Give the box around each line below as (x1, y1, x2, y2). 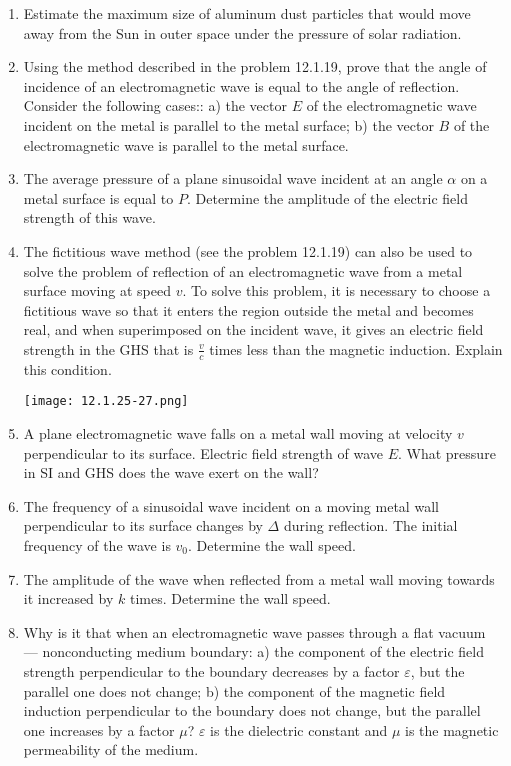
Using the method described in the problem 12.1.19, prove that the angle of (23, 56, 487, 77)
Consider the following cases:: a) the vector (23, 95, 287, 116)
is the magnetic (405, 719, 499, 740)
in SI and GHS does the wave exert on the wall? (23, 462, 319, 483)
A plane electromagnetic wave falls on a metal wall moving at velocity (23, 422, 453, 443)
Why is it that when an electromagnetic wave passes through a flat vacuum (23, 621, 486, 642)
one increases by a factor (23, 719, 175, 740)
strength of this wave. (23, 207, 156, 228)
